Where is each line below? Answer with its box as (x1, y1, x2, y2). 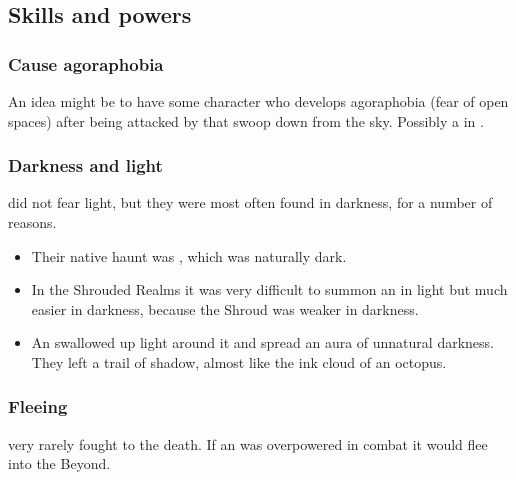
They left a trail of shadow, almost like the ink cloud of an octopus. (31, 351, 447, 372)
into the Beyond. (8, 453, 111, 474)
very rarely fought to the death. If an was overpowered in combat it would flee (8, 433, 488, 454)
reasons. (8, 212, 57, 232)
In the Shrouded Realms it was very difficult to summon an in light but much (31, 279, 508, 300)
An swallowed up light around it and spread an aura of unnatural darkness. (31, 332, 494, 353)
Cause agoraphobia (8, 51, 164, 76)
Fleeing (8, 394, 68, 419)
